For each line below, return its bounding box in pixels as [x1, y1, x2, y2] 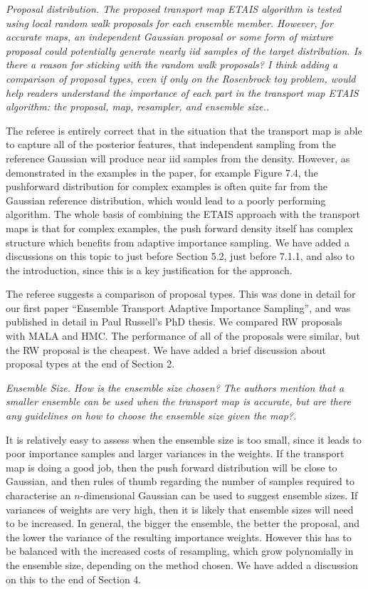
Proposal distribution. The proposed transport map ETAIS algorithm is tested [6, 1, 342, 16]
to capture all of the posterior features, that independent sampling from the [6, 137, 337, 152]
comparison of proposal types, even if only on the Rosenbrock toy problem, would [6, 71, 356, 85]
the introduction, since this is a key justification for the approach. [6, 262, 293, 277]
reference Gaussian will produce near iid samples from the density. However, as [6, 150, 350, 165]
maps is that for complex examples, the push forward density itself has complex [6, 220, 353, 235]
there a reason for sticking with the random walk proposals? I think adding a [6, 57, 338, 72]
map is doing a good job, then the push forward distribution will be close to [6, 459, 337, 474]
